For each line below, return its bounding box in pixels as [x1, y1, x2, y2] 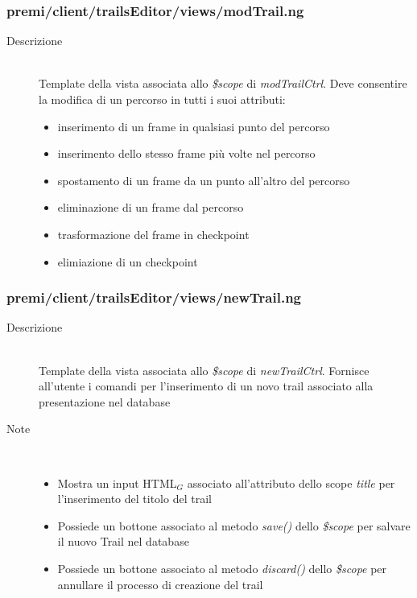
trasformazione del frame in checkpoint [57, 225, 250, 242]
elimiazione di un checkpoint [57, 253, 198, 270]
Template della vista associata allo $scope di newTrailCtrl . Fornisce [39, 361, 370, 378]
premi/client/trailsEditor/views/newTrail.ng [6, 287, 301, 307]
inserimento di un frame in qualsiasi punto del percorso [57, 118, 330, 134]
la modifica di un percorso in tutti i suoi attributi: [39, 91, 286, 107]
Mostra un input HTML [57, 474, 177, 491]
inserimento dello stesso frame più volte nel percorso [57, 145, 316, 162]
